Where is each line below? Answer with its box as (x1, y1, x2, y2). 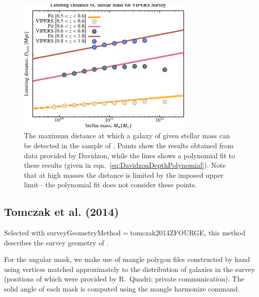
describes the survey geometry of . (4, 237, 108, 247)
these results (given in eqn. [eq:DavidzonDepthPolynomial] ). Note (24, 160, 226, 170)
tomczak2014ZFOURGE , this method (130, 227, 245, 238)
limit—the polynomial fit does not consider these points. (24, 179, 197, 190)
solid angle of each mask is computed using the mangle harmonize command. (4, 283, 240, 294)
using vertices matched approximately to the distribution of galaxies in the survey (4, 263, 255, 274)
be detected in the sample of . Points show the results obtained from (24, 140, 234, 150)
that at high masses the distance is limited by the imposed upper (24, 169, 223, 180)
